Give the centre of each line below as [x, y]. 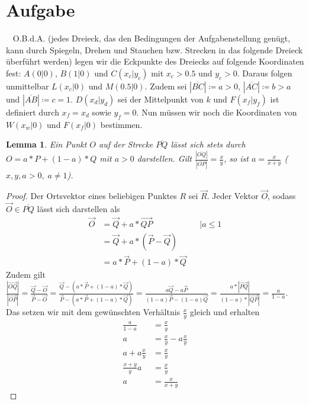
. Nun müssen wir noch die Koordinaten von [217, 112]
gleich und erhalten [225, 312]
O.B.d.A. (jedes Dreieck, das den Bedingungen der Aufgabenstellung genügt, [152, 38]
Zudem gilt [26, 275]
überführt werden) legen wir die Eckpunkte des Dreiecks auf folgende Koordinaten [155, 61]
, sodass [282, 196]
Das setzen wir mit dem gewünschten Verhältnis [93, 312]
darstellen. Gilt [165, 158]
